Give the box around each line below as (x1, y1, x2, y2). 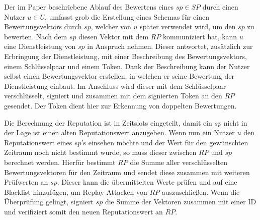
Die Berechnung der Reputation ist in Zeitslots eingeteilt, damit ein (4, 117, 212, 128)
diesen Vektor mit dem (78, 31, 149, 41)
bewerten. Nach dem (4, 31, 67, 41)
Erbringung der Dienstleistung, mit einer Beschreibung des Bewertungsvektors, (4, 50, 247, 61)
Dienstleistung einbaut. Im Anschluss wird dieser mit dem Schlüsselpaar (4, 80, 226, 91)
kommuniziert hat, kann (163, 31, 237, 41)
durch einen (202, 2, 238, 12)
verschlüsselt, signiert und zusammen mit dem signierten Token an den (4, 90, 222, 101)
